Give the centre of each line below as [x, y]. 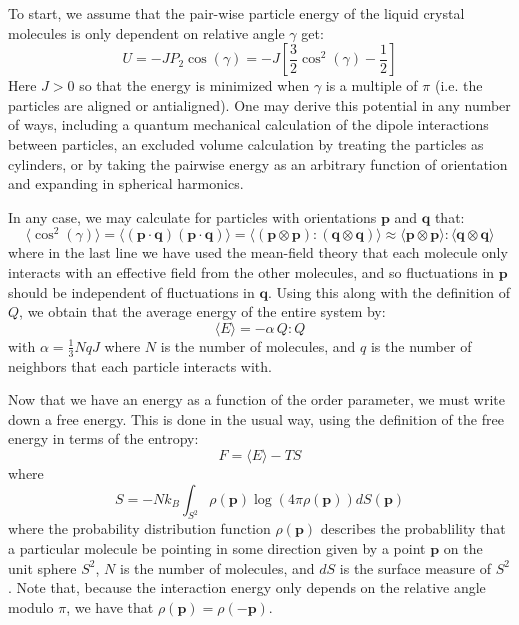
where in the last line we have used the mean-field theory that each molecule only [258, 252]
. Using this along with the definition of [389, 291]
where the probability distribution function [139, 528]
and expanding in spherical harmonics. [126, 183]
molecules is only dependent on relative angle [146, 32]
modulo [31, 606]
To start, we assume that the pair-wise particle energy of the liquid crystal [236, 13]
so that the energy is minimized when [194, 85]
